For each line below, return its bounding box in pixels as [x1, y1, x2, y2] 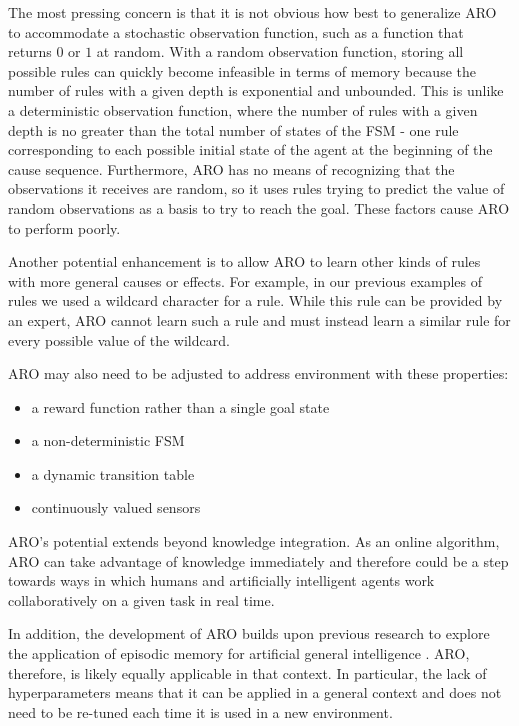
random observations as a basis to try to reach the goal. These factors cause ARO [8, 197, 510, 218]
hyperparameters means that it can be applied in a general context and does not [8, 682, 502, 703]
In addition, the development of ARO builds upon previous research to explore [8, 623, 490, 644]
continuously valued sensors [31, 497, 201, 518]
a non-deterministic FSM [31, 430, 185, 451]
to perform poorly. [8, 217, 121, 238]
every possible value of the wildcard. [8, 329, 230, 350]
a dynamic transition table [31, 463, 195, 484]
